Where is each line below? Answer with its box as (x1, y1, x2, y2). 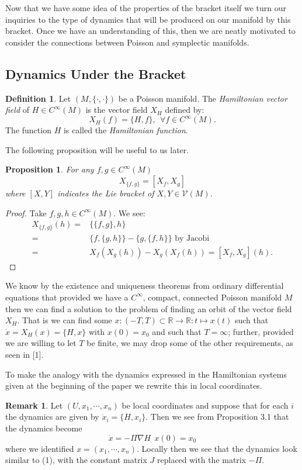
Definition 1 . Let (5, 92, 71, 104)
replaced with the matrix (157, 454, 247, 466)
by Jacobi (175, 234, 210, 243)
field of (5, 103, 29, 116)
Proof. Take (5, 206, 47, 219)
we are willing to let (5, 337, 77, 349)
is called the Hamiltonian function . (63, 124, 188, 136)
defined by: (165, 103, 204, 116)
